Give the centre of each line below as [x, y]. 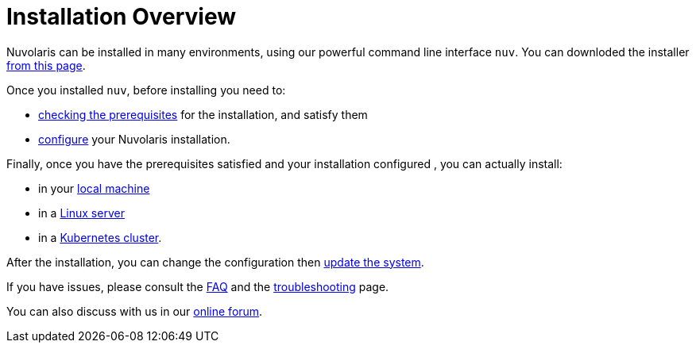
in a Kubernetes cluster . [100, 237]
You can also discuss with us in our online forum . [135, 311]
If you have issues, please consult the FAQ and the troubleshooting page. [198, 286]
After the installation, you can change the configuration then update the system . [215, 262]
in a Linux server [81, 213]
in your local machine [94, 188]
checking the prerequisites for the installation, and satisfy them [203, 114]
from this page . [46, 65]
